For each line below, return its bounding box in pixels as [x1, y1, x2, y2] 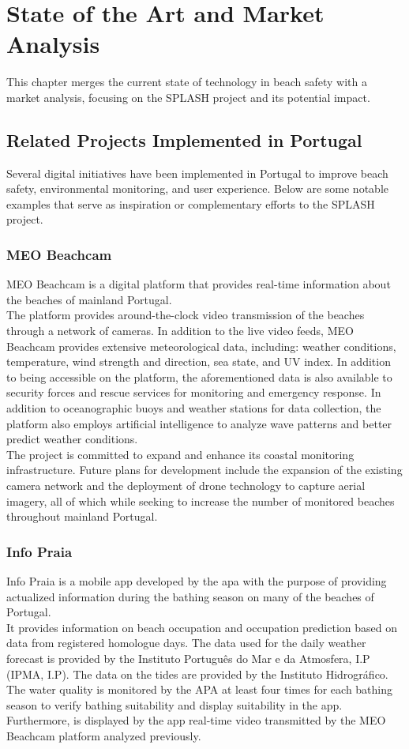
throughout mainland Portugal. [6, 508, 158, 525]
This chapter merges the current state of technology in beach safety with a [6, 73, 367, 90]
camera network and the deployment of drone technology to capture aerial [6, 477, 366, 494]
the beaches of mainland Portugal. [6, 291, 172, 307]
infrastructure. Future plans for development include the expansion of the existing [6, 461, 403, 478]
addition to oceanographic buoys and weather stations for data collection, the [6, 400, 381, 416]
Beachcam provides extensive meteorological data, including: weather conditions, [6, 337, 396, 354]
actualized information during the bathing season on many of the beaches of [6, 588, 374, 604]
